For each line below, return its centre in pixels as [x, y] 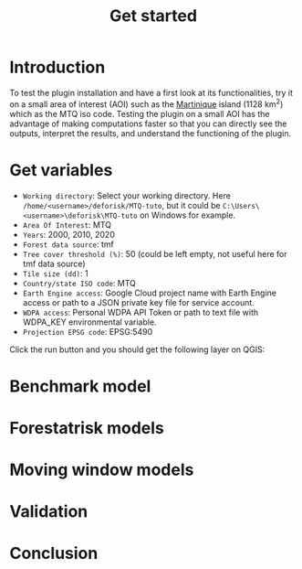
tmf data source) [54, 263]
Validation [49, 512]
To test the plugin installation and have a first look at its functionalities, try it [151, 92]
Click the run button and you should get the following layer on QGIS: [137, 349]
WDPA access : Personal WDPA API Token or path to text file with [141, 312]
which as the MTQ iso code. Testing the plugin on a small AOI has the [140, 113]
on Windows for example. [187, 215]
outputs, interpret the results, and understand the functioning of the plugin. [151, 133]
